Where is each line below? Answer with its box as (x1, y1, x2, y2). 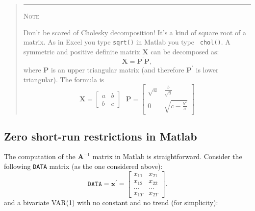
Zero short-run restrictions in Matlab (4, 128, 197, 143)
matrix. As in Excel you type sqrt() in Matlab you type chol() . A (23, 37, 230, 47)
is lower (196, 64, 219, 74)
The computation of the (4, 151, 76, 162)
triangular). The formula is (23, 74, 104, 84)
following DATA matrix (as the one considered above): (4, 161, 163, 171)
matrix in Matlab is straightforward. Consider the (92, 151, 242, 162)
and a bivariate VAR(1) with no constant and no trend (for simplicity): (4, 197, 218, 208)
